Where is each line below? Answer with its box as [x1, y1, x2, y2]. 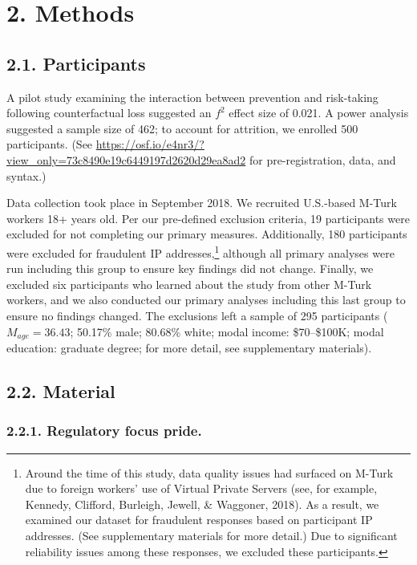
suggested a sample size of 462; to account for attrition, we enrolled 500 [6, 120, 358, 136]
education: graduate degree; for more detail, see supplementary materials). [6, 339, 372, 356]
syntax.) [6, 167, 47, 184]
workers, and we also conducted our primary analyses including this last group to [6, 291, 406, 308]
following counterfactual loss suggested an [6, 104, 212, 121]
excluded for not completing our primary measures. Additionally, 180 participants [6, 226, 407, 242]
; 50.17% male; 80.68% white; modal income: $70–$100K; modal [70, 323, 384, 339]
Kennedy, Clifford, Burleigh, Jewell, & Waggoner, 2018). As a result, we [25, 495, 379, 512]
